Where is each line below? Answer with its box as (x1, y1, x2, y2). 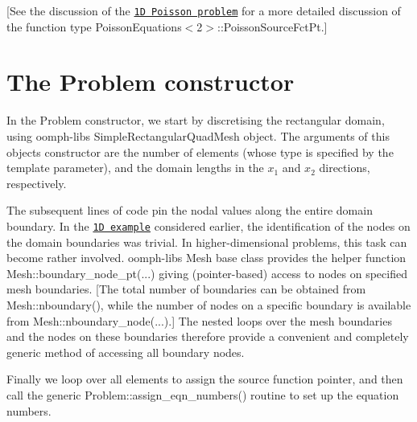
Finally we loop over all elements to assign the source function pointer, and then (6, 371, 403, 387)
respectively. (6, 174, 67, 191)
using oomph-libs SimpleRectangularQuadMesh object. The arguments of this (6, 127, 390, 144)
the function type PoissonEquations (6, 18, 182, 35)
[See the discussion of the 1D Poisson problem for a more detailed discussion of (6, 2, 401, 18)
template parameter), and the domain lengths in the (6, 159, 264, 176)
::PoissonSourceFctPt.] (217, 18, 328, 35)
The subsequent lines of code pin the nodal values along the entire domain (6, 202, 373, 219)
